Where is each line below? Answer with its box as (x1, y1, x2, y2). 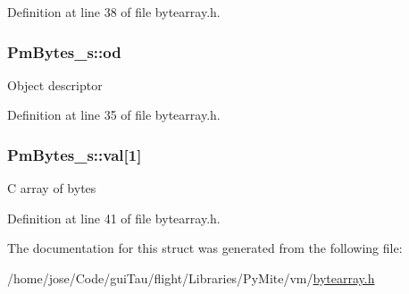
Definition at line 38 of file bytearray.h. (7, 3, 221, 21)
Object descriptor (7, 75, 103, 94)
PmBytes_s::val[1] (7, 143, 142, 165)
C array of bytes (7, 179, 96, 197)
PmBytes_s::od (7, 40, 121, 63)
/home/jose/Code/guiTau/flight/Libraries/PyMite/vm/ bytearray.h (7, 269, 375, 287)
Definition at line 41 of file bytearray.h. (7, 208, 221, 227)
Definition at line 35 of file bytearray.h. (7, 105, 221, 124)
